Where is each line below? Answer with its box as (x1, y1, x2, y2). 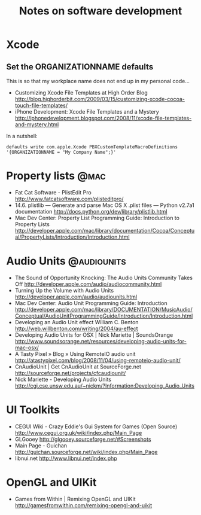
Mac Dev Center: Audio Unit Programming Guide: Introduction (14, 299, 167, 306)
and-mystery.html (14, 121, 59, 128)
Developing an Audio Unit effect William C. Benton (14, 318, 139, 325)
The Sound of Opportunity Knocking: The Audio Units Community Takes (14, 274, 193, 281)
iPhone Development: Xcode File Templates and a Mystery (14, 108, 160, 115)
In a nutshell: (6, 133, 38, 139)
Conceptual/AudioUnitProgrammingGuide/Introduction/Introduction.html (14, 312, 193, 319)
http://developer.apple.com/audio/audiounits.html (14, 293, 138, 300)
